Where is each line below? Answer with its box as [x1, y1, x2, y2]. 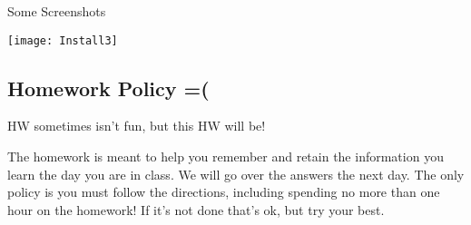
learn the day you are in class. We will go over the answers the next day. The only [7, 164, 465, 183]
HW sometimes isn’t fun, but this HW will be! [7, 116, 266, 135]
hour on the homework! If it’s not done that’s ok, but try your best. [7, 200, 385, 219]
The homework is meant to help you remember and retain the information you [7, 147, 444, 166]
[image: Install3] [7, 34, 118, 47]
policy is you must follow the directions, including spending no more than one [7, 182, 440, 201]
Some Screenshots [7, 2, 106, 20]
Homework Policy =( [7, 73, 210, 102]
